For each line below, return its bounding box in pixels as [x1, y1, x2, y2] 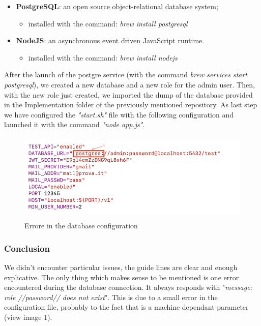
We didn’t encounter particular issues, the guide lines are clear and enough [4, 261, 238, 272]
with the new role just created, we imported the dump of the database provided [4, 89, 253, 100]
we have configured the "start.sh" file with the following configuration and [4, 109, 234, 120]
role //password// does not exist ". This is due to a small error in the [4, 291, 218, 302]
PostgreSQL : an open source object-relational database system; [16, 1, 218, 11]
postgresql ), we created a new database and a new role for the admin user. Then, [4, 79, 255, 90]
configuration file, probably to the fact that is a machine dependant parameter [4, 302, 249, 312]
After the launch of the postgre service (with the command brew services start [4, 69, 247, 80]
